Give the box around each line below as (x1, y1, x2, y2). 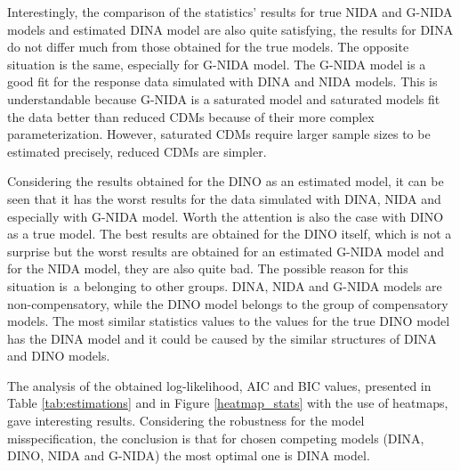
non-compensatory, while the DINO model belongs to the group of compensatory (7, 294, 448, 313)
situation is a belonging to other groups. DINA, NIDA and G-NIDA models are (7, 276, 442, 295)
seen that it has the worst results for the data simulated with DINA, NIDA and (7, 189, 441, 207)
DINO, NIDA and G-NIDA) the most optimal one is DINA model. (7, 446, 370, 465)
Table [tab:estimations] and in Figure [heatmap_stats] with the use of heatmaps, (7, 394, 448, 412)
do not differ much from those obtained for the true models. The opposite (7, 37, 409, 56)
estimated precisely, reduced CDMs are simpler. (7, 142, 267, 160)
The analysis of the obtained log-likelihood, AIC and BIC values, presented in (7, 376, 432, 394)
